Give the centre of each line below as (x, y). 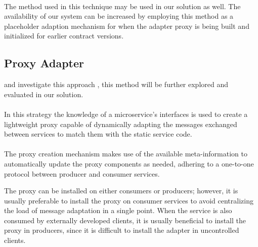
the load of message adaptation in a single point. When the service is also (118, 210)
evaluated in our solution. (44, 94)
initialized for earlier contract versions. (64, 36)
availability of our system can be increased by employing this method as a (119, 16)
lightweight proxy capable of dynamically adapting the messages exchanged (121, 124)
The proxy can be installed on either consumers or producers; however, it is (121, 191)
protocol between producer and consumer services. (82, 173)
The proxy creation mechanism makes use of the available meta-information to (126, 154)
